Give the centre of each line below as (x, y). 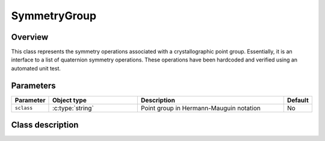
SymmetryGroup (54, 16)
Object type (69, 100)
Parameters (33, 85)
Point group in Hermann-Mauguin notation (201, 108)
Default (298, 100)
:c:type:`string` (73, 108)
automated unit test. (36, 68)
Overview (30, 37)
